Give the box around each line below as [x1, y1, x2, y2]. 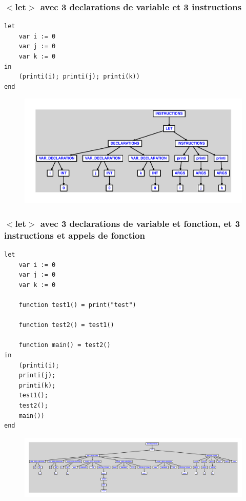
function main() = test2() [18, 341, 111, 349]
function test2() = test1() [18, 321, 114, 329]
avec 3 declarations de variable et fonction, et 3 [40, 217, 240, 229]
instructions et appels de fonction [4, 228, 146, 241]
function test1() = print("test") [18, 301, 136, 309]
